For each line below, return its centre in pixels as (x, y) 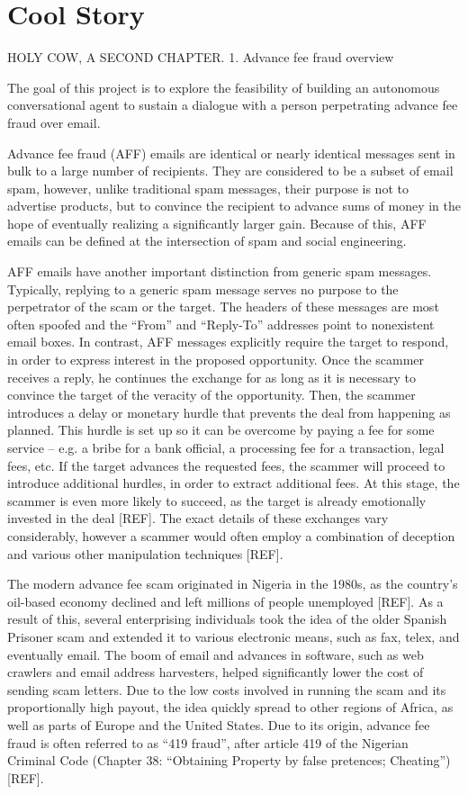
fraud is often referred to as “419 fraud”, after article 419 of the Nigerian (208, 742)
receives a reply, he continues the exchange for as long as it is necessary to (212, 377)
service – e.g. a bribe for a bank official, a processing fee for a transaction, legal (226, 447)
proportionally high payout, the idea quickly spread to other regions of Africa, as (230, 707)
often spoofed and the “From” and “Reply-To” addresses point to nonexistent (221, 324)
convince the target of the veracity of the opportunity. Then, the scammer (211, 395)
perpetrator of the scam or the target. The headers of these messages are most (223, 307)
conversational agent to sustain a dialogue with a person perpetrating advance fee (233, 105)
